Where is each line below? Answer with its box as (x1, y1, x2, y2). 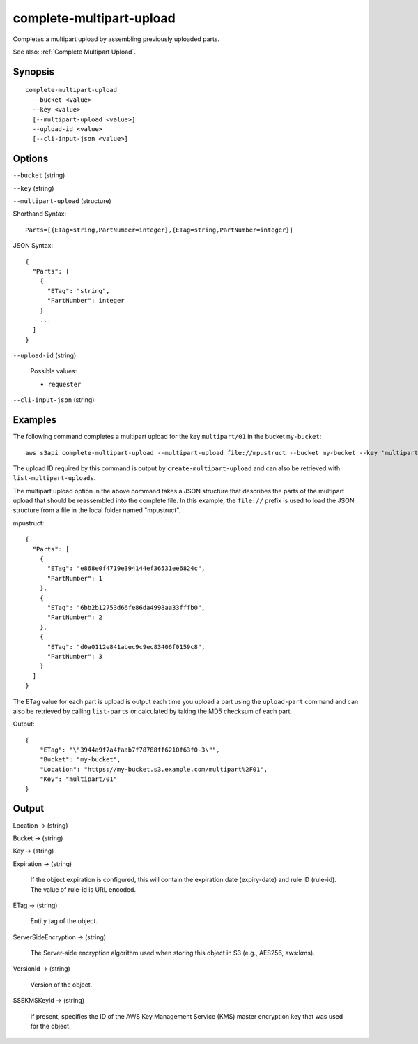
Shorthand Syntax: (13, 209, 66, 218)
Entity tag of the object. (30, 917, 98, 925)
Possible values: (30, 367, 77, 375)
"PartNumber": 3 (47, 652, 103, 660)
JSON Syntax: (13, 241, 54, 250)
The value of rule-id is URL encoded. (30, 885, 136, 893)
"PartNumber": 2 (47, 613, 103, 621)
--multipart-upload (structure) (13, 196, 111, 205)
